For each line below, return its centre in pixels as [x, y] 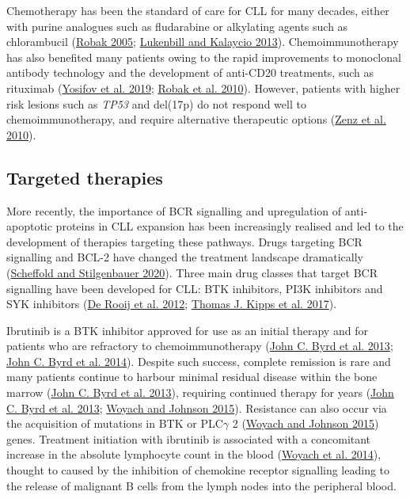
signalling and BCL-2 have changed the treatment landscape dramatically [185, 257]
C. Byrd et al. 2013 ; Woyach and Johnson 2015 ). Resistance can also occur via [197, 408]
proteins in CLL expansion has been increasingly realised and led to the [230, 226]
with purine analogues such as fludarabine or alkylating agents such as [177, 26]
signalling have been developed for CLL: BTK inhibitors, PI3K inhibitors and [195, 288]
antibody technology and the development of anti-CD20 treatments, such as [190, 72]
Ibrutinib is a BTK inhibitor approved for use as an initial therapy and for [187, 330]
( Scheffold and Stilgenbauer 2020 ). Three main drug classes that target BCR [192, 272]
